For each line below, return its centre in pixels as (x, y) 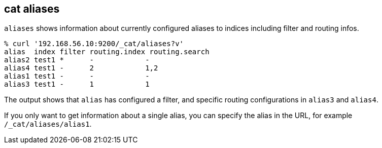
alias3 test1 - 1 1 (77, 84)
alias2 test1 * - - (77, 60)
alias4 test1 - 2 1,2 (81, 68)
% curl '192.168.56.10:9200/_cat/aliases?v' (94, 44)
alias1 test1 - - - (77, 76)
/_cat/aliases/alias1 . (48, 124)
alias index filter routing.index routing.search (107, 52)
